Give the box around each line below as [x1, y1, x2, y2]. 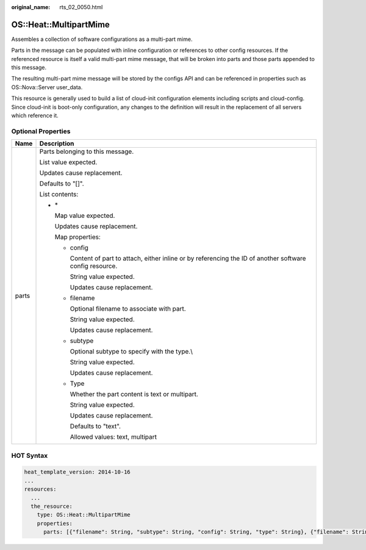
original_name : [11, 4, 51, 10]
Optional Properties [11, 127, 71, 136]
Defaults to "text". [70, 422, 121, 430]
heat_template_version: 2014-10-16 [24, 469, 131, 476]
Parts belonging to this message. [39, 147, 134, 156]
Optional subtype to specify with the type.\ [70, 347, 193, 356]
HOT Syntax [11, 451, 48, 460]
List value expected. [39, 158, 98, 167]
